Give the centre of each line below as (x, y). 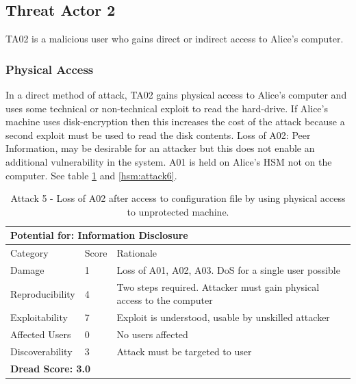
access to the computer (165, 300)
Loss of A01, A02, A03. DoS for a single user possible (228, 270)
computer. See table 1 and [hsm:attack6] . (91, 175)
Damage (27, 270)
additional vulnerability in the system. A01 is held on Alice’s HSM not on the (169, 161)
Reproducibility (43, 293)
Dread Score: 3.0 (51, 368)
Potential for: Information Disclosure (99, 235)
